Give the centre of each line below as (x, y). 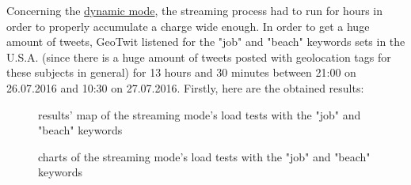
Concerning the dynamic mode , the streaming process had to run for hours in (195, 10)
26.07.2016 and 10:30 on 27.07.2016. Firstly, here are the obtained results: (185, 87)
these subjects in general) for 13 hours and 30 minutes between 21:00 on (181, 72)
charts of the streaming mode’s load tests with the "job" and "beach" (204, 156)
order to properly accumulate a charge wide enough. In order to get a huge (188, 26)
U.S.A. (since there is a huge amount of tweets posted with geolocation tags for (199, 57)
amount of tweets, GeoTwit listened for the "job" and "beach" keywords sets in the (206, 42)
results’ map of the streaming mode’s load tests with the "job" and (200, 114)
